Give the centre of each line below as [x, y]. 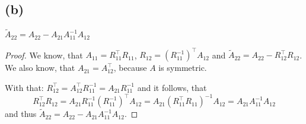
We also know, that [40, 68]
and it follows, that [172, 87]
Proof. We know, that [44, 55]
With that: [24, 87]
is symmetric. [183, 68]
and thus [21, 114]
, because [130, 68]
